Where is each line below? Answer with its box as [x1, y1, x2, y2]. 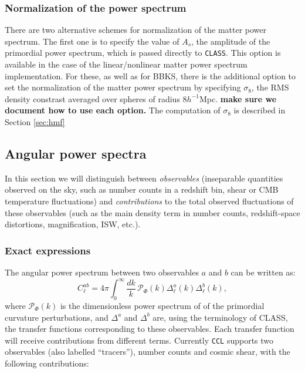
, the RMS [251, 81, 289, 93]
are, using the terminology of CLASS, [152, 311, 288, 323]
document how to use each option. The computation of [5, 104, 221, 116]
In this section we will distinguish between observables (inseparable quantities [5, 172, 283, 184]
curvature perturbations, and [5, 311, 109, 323]
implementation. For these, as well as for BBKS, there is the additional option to [5, 69, 296, 82]
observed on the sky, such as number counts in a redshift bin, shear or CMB [5, 183, 279, 196]
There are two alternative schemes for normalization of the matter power [5, 23, 267, 36]
